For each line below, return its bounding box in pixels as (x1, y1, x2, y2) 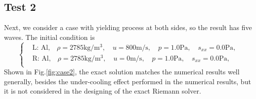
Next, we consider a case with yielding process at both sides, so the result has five (4, 22, 252, 33)
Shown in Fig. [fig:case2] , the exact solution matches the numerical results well (4, 66, 240, 77)
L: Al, (32, 44, 50, 51)
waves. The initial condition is (4, 32, 95, 42)
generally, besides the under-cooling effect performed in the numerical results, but (4, 76, 251, 86)
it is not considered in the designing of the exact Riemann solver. (4, 86, 201, 96)
